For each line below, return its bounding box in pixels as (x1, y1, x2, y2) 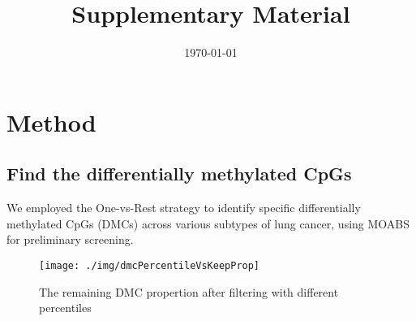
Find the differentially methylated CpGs (6, 161, 352, 186)
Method (6, 105, 96, 138)
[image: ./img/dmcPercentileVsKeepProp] (39, 259, 260, 271)
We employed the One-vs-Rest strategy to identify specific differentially (6, 199, 361, 216)
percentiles (39, 299, 92, 316)
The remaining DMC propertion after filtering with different (39, 283, 339, 300)
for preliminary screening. (6, 231, 134, 248)
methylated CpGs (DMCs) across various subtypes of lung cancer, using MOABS (6, 215, 410, 232)
